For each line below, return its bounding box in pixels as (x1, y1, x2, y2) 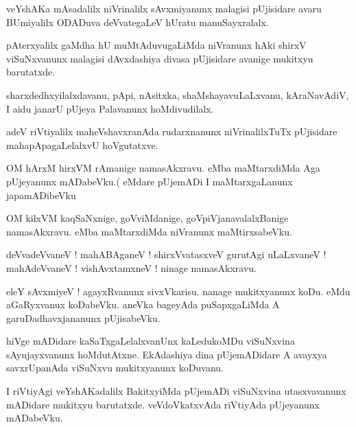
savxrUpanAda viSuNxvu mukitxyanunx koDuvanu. (6, 360, 224, 375)
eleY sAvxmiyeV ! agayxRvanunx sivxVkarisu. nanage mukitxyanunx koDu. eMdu (6, 284, 351, 298)
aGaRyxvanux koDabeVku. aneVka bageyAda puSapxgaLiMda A (6, 297, 280, 312)
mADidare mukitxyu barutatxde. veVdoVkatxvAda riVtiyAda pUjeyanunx (6, 397, 320, 411)
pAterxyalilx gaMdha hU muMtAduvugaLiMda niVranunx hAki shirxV (6, 38, 307, 52)
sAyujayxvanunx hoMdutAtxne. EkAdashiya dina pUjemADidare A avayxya (6, 347, 327, 361)
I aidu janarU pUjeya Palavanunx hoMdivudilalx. (6, 101, 214, 115)
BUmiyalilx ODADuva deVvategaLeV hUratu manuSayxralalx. (6, 14, 269, 29)
